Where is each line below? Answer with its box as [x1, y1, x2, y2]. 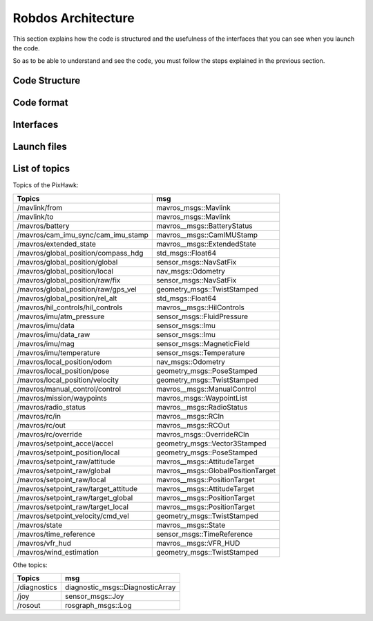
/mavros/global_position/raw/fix [17, 275, 121, 285]
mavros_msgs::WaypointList [156, 393, 248, 403]
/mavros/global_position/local [17, 266, 114, 276]
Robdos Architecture [12, 10, 135, 26]
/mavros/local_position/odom [17, 356, 112, 366]
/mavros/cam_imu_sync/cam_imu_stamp [17, 230, 149, 240]
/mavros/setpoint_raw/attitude [17, 457, 115, 466]
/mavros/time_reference [17, 529, 95, 539]
